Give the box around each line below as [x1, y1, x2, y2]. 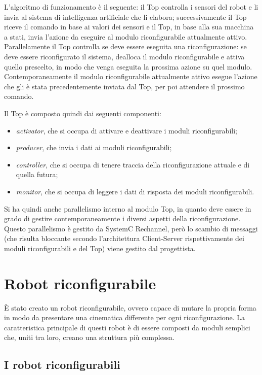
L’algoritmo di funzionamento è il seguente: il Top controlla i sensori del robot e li [4, 2, 258, 12]
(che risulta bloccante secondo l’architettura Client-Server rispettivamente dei [4, 233, 244, 244]
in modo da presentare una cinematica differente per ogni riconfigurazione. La [4, 312, 245, 323]
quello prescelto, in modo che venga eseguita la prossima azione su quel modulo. [4, 61, 252, 72]
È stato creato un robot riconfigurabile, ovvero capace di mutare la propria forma [4, 302, 256, 313]
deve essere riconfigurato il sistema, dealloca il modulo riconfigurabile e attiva [4, 51, 245, 61]
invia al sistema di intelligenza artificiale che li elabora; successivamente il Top [4, 11, 247, 22]
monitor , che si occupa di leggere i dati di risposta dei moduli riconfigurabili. [16, 186, 254, 196]
